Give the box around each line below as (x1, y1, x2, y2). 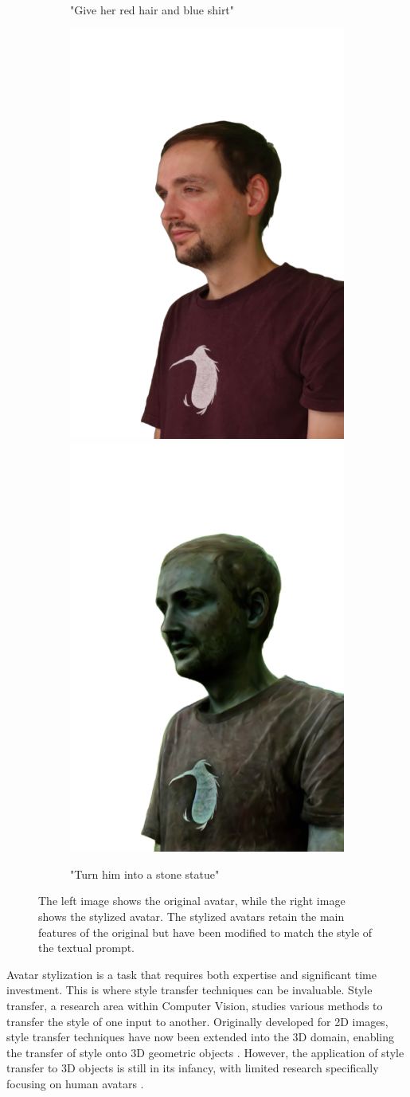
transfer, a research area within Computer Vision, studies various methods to (6, 997, 383, 1013)
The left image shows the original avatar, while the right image (38, 892, 346, 909)
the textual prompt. (38, 939, 135, 956)
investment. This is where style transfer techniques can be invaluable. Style (6, 981, 373, 998)
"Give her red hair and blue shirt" (70, 2, 235, 18)
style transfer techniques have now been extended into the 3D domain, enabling (6, 1028, 395, 1045)
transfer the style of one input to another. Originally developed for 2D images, (6, 1013, 389, 1029)
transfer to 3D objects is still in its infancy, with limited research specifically (6, 1060, 379, 1076)
